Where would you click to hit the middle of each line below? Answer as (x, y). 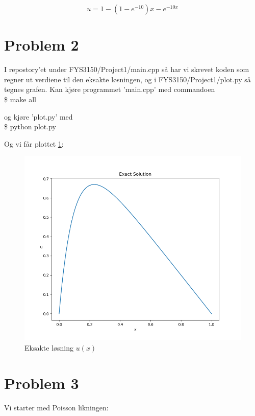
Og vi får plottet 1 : (34, 143)
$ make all (20, 99)
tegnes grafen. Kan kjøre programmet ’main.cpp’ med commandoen (110, 89)
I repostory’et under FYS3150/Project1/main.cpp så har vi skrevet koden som (127, 69)
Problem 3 (42, 383)
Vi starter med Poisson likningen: (56, 407)
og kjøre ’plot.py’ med (39, 116)
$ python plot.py (30, 126)
